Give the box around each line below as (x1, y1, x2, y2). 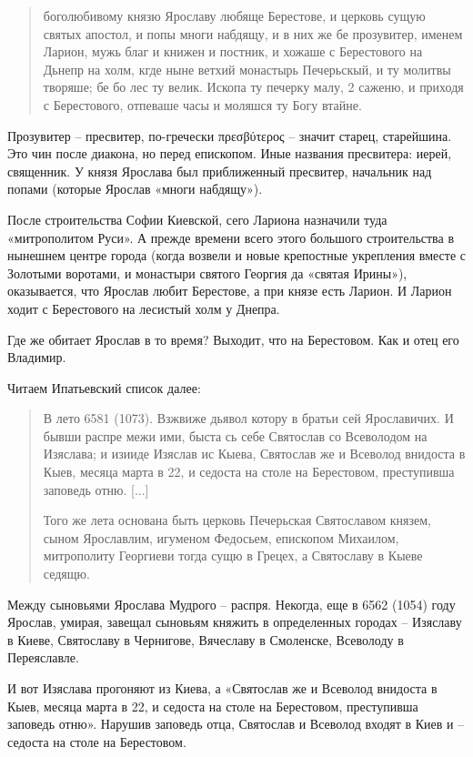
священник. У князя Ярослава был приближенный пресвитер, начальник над (7, 161, 432, 180)
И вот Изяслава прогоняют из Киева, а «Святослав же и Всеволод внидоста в (7, 679, 438, 697)
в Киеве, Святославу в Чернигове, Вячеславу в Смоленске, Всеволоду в (7, 630, 404, 649)
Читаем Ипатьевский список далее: (7, 378, 201, 397)
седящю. (43, 564, 90, 583)
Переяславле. (7, 648, 79, 667)
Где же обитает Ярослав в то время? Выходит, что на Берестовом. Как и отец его (7, 329, 459, 348)
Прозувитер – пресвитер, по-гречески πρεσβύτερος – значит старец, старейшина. (7, 126, 452, 145)
